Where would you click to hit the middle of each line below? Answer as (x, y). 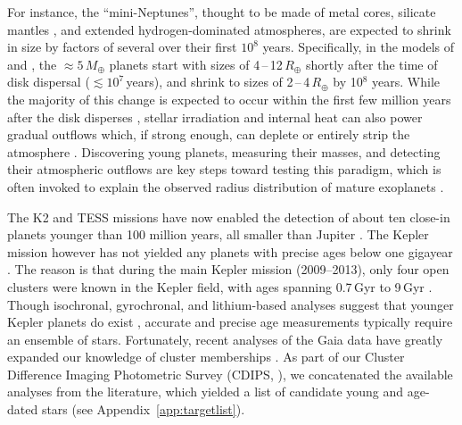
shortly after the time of (371, 64)
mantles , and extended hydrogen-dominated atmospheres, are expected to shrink (229, 29)
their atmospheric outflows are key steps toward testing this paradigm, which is (224, 169)
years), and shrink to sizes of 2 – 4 (218, 82)
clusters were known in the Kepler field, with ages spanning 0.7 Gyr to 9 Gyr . (220, 286)
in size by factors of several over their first (122, 47)
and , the (32, 64)
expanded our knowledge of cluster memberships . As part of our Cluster (206, 357)
